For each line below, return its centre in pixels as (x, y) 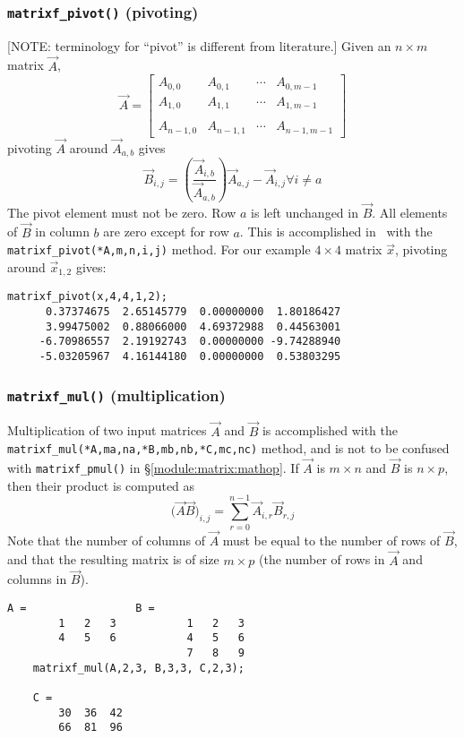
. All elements (410, 212)
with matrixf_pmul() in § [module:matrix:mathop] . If (153, 468)
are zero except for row (166, 232)
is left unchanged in (305, 212)
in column (62, 232)
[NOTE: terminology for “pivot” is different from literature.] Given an (199, 45)
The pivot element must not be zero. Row (122, 212)
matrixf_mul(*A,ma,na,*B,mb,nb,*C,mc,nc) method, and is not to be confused (228, 448)
